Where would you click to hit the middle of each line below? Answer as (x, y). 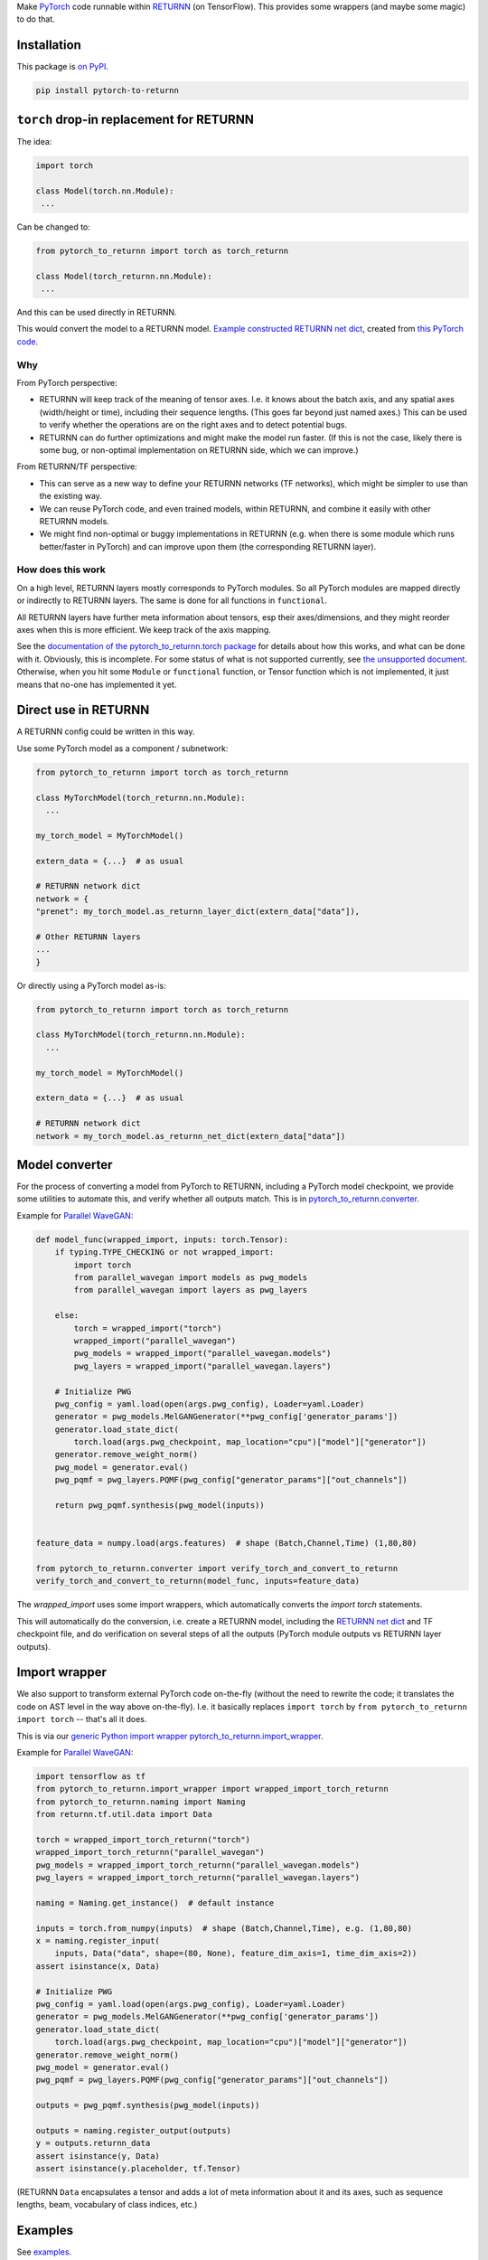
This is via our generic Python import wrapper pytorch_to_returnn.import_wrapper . (170, 1736)
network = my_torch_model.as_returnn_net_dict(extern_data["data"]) (191, 1136)
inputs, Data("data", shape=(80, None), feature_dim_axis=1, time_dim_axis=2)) (236, 1954)
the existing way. (71, 496)
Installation (49, 45)
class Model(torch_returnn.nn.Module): (124, 276)
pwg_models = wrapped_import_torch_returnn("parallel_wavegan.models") (198, 1865)
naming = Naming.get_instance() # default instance (155, 1902)
